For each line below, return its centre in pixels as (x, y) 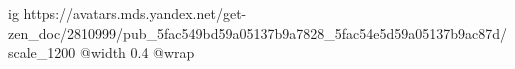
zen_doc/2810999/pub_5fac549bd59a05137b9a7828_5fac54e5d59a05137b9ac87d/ (257, 32)
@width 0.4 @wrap (137, 52)
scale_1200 (42, 52)
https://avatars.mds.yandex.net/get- (135, 13)
